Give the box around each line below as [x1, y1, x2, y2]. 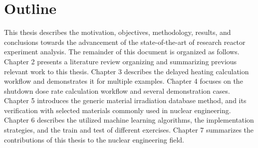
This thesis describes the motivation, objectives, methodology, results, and [4, 27, 231, 37]
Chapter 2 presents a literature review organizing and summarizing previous [4, 56, 237, 66]
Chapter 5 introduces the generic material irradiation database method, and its [4, 95, 247, 106]
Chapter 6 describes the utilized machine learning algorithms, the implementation [4, 115, 254, 125]
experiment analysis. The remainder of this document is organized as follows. [4, 46, 240, 57]
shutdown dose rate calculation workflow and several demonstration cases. [4, 85, 230, 96]
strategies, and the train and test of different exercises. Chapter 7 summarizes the [4, 125, 254, 135]
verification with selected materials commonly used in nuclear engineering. [4, 105, 231, 115]
